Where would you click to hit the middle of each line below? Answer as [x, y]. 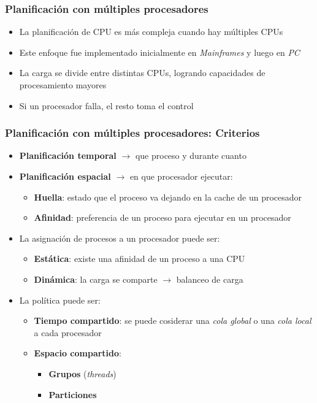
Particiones [73, 394]
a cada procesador [68, 332]
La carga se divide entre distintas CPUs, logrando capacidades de [142, 73]
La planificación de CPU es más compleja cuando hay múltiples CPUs [151, 32]
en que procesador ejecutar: [181, 176]
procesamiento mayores [63, 85]
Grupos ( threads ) [82, 373]
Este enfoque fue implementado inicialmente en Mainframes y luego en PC [159, 52]
